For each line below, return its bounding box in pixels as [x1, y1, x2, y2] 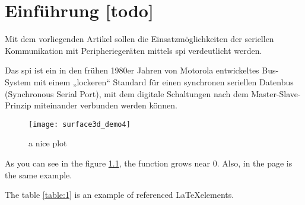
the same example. [5, 168, 72, 181]
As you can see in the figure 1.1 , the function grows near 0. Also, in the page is [5, 156, 293, 169]
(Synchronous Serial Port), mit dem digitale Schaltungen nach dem [5, 87, 249, 100]
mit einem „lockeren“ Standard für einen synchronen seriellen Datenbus [33, 75, 294, 88]
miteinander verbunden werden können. [34, 99, 177, 111]
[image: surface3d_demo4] [28, 120, 131, 129]
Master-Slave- [251, 87, 301, 100]
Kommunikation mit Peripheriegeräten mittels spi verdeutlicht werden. [5, 44, 262, 56]
